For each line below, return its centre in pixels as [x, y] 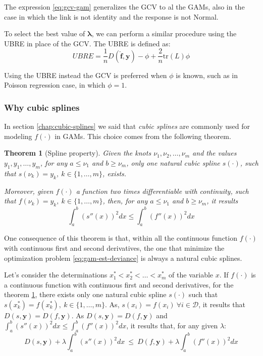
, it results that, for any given [172, 325]
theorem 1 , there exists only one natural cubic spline [85, 294]
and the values [215, 153]
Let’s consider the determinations [56, 275]
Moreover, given [29, 191]
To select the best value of [45, 33]
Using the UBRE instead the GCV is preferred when [86, 75]
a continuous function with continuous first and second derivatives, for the [119, 284]
